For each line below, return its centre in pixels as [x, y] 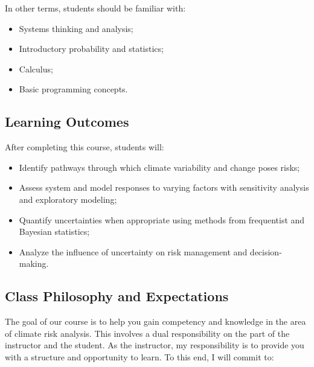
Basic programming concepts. [73, 89]
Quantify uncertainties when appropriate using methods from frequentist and [162, 219]
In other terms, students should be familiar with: [95, 8]
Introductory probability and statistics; [91, 49]
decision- [266, 251]
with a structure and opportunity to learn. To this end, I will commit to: [139, 356]
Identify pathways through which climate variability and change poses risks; [159, 167]
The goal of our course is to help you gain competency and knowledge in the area [155, 321]
